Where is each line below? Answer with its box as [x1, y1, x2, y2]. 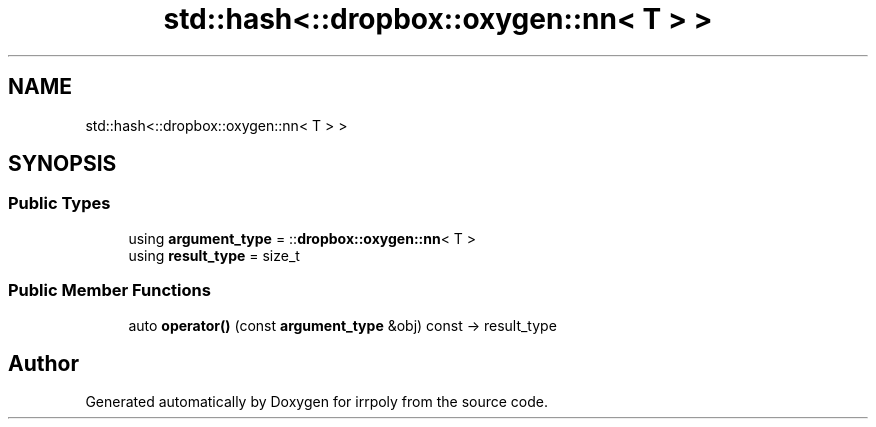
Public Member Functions [8, 280, 211, 301]
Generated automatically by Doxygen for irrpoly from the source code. [85, 393, 548, 411]
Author [8, 350, 79, 376]
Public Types [8, 193, 111, 214]
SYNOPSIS [8, 151, 117, 177]
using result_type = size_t [128, 246, 300, 264]
